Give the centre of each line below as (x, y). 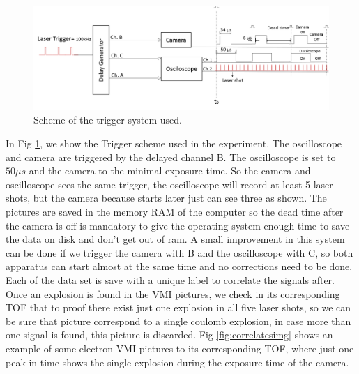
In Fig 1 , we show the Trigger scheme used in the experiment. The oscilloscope (174, 143)
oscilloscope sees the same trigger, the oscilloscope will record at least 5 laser (169, 184)
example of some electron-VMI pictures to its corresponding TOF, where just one (180, 348)
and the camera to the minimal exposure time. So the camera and (170, 171)
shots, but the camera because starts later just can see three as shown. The (166, 198)
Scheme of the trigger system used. (108, 120)
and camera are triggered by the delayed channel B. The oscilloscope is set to (171, 157)
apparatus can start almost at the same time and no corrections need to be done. (179, 266)
